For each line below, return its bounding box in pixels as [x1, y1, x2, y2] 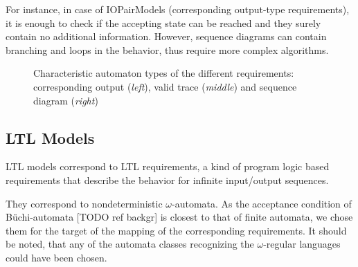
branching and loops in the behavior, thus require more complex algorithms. [6, 42, 329, 57]
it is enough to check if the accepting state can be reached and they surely [6, 15, 321, 30]
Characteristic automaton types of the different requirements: [33, 66, 294, 80]
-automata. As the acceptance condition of [172, 196, 352, 210]
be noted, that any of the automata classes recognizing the [6, 237, 254, 251]
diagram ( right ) [33, 93, 98, 107]
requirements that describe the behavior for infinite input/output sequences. [6, 172, 329, 187]
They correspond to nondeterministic [6, 196, 163, 210]
